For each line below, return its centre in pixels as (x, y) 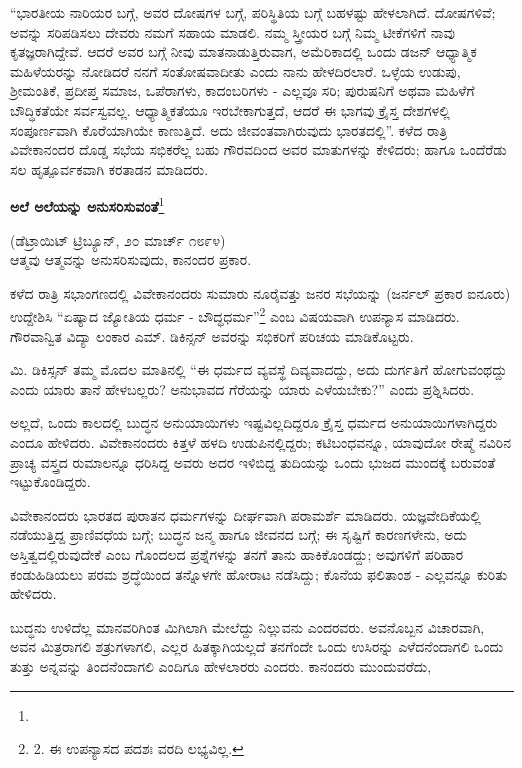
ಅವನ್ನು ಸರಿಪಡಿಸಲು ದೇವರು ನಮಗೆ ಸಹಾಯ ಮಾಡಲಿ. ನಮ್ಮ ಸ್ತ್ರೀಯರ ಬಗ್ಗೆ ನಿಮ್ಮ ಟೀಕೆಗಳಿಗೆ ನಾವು (232, 31)
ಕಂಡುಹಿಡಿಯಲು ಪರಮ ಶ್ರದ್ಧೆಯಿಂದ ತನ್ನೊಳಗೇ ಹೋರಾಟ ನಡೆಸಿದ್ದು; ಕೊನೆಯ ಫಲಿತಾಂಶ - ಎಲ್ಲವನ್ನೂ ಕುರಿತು (259, 573)
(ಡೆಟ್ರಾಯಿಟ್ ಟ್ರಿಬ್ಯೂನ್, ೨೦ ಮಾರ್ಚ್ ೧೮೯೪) (118, 239)
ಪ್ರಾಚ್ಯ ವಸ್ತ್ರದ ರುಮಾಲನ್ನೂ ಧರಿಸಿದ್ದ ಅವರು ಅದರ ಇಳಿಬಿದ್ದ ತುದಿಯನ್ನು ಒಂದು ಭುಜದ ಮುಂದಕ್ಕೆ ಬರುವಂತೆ (253, 461)
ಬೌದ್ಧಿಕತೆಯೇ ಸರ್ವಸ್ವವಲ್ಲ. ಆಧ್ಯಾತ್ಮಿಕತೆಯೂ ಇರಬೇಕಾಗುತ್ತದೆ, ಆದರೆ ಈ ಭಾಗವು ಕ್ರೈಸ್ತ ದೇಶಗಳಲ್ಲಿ (230, 109)
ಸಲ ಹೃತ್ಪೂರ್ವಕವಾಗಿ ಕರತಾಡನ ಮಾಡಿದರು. (109, 168)
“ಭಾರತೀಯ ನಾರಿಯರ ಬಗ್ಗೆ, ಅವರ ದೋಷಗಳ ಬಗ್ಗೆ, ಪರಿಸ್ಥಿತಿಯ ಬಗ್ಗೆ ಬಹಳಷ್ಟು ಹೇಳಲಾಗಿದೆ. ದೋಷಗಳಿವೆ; (253, 12)
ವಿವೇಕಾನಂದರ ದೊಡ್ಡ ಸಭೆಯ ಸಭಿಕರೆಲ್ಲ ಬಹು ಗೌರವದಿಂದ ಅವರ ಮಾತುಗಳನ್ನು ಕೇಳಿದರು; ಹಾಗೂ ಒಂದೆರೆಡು (258, 149)
